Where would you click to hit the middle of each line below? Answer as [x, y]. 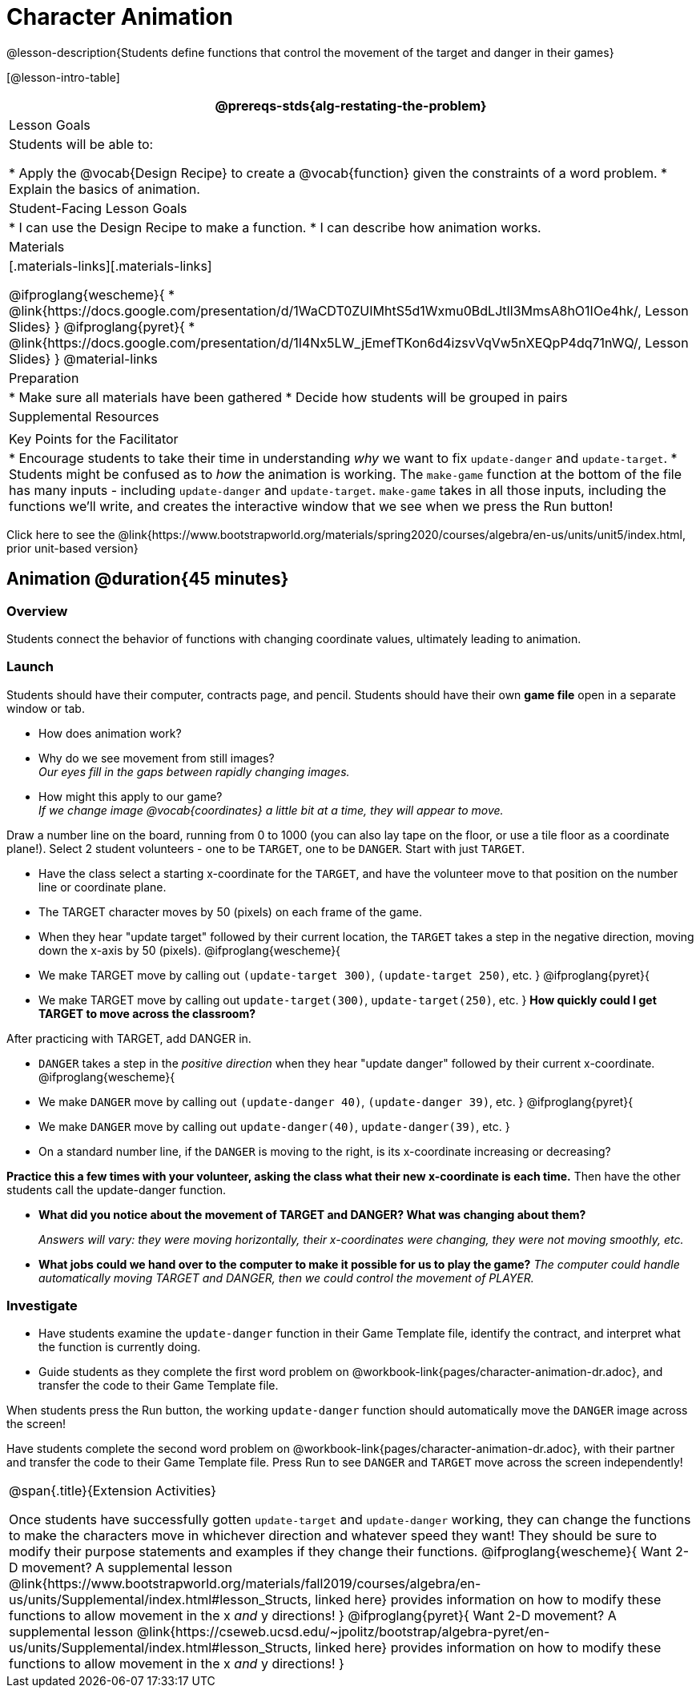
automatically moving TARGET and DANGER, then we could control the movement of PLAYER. [286, 1278]
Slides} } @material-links [83, 358]
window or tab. [46, 708]
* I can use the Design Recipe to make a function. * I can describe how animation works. [275, 227]
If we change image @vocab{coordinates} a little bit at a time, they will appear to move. [271, 810]
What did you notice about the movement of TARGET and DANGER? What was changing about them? [312, 1214]
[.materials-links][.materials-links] [111, 266]
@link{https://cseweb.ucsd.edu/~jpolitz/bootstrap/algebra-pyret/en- [343, 1632]
